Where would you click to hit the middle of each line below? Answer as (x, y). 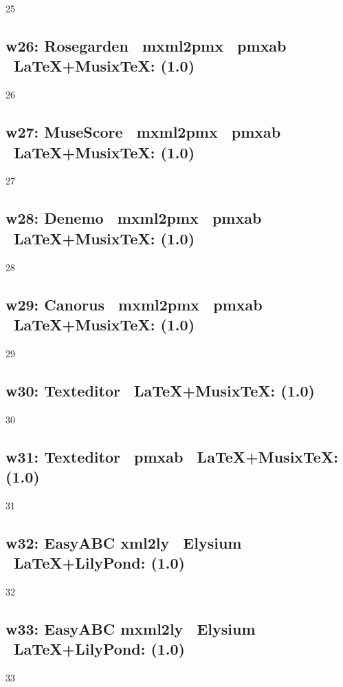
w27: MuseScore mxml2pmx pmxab (143, 132)
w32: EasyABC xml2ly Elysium (124, 542)
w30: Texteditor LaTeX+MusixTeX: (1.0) (160, 390)
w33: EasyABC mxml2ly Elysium (131, 628)
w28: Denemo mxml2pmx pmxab (134, 218)
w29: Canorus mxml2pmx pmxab (134, 304)
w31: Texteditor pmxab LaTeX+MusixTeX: (172, 456)
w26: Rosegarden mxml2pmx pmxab (146, 45)
